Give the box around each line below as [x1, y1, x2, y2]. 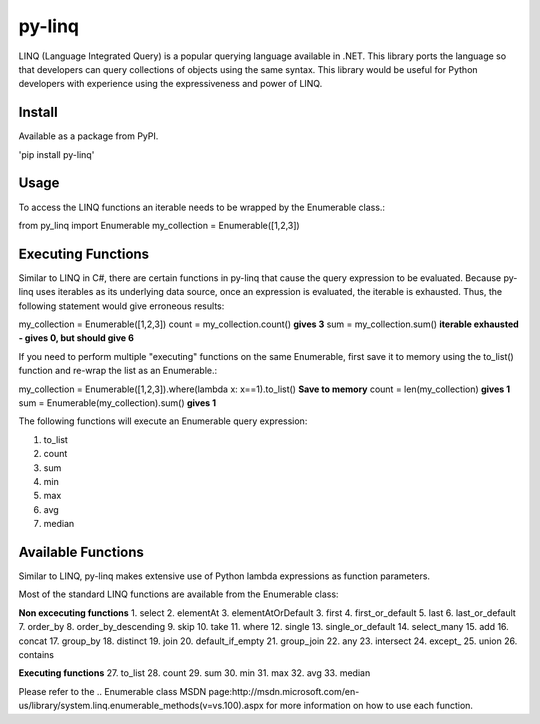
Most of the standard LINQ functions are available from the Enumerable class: [18, 588, 339, 600]
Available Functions [18, 543, 145, 560]
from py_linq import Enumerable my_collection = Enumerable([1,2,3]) [18, 219, 300, 231]
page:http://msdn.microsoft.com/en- [208, 685, 360, 697]
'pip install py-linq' [18, 148, 95, 160]
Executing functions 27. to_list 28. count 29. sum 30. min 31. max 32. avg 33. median [18, 667, 371, 679]
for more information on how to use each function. [265, 700, 474, 712]
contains [18, 648, 55, 660]
